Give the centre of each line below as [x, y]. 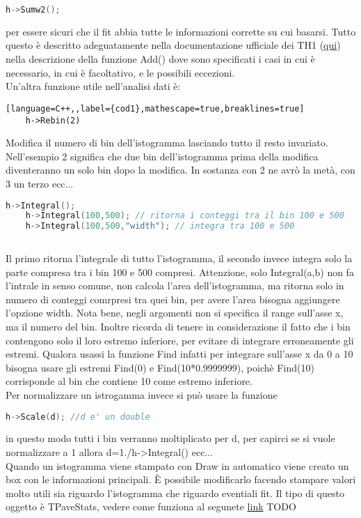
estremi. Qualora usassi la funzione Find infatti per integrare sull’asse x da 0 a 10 [179, 354]
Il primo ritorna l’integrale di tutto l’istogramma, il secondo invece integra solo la [179, 258]
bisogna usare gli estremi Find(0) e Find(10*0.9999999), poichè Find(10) [160, 367]
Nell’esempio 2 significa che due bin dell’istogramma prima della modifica [162, 156]
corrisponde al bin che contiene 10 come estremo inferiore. [129, 381]
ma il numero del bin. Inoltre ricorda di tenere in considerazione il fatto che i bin [178, 326]
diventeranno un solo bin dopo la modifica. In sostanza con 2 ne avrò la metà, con [180, 170]
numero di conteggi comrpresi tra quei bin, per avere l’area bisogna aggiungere [173, 299]
